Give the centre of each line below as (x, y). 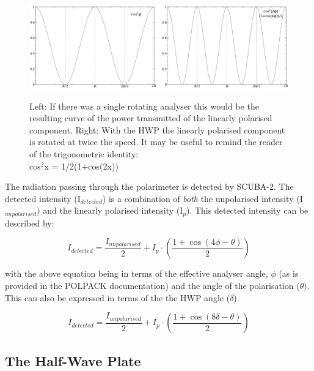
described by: (30, 223)
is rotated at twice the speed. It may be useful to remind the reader (156, 142)
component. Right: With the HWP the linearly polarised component (157, 129)
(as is (289, 273)
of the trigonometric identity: (84, 154)
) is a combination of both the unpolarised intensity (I (203, 198)
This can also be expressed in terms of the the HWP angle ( (118, 297)
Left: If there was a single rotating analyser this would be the (144, 106)
